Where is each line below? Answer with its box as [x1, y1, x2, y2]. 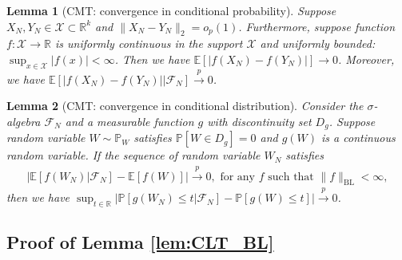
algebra [6, 112, 41, 129]
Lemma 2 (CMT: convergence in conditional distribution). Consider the [6, 97, 364, 114]
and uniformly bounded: [260, 35, 376, 52]
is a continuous [321, 129, 396, 146]
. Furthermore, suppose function [238, 18, 396, 34]
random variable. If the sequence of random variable [6, 147, 261, 163]
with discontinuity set [207, 112, 312, 129]
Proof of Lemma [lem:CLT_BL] [6, 230, 274, 254]
